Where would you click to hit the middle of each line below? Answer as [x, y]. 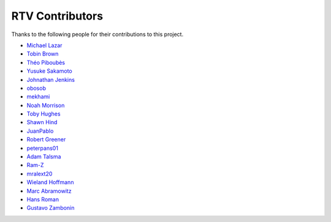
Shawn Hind [42, 122]
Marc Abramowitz [49, 191]
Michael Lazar [44, 45]
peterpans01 [42, 148]
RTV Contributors [57, 16]
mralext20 [40, 174]
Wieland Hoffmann [50, 182]
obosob [36, 88]
